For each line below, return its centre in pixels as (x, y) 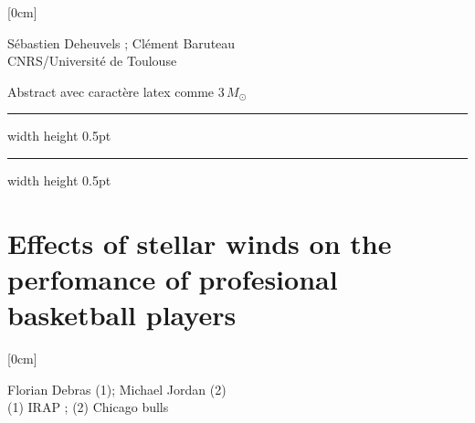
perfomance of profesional (173, 278)
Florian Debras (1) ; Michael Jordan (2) (117, 389)
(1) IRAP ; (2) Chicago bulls (88, 407)
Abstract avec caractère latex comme (111, 91)
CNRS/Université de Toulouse (92, 61)
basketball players (122, 315)
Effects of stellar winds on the (200, 243)
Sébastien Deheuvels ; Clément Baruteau (121, 42)
